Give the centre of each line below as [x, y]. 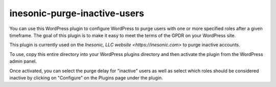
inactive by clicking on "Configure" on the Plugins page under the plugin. [86, 78]
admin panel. [23, 62]
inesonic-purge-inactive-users [77, 13]
